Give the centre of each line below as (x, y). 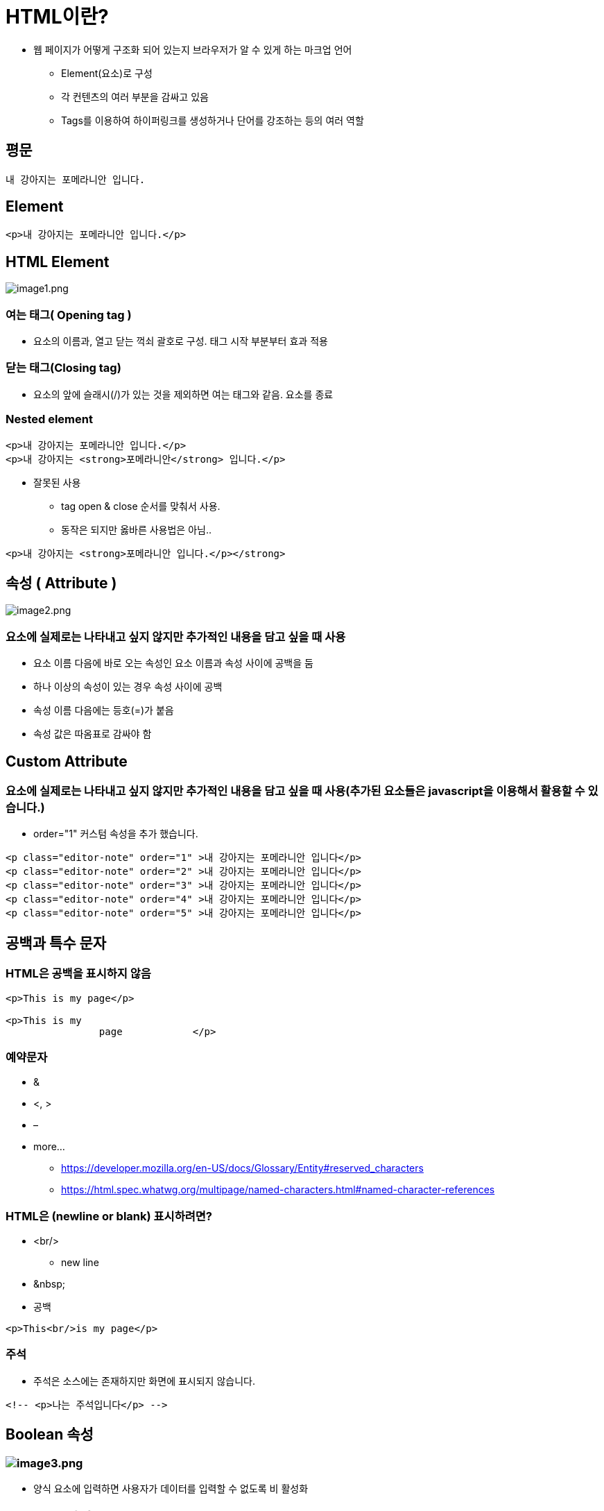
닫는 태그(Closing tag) (63, 368)
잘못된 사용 (57, 482)
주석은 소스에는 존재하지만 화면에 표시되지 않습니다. (144, 1381)
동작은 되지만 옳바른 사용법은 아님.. (137, 529)
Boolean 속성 (50, 1435)
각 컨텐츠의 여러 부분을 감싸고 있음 (135, 96)
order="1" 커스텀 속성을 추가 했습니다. (116, 834)
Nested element (49, 419)
